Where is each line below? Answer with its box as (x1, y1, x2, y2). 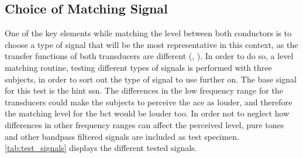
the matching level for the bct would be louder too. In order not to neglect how (5, 107, 290, 119)
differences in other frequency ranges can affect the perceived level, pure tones (5, 118, 284, 130)
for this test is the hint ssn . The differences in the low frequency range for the (5, 84, 283, 97)
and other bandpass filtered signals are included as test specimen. (5, 130, 239, 142)
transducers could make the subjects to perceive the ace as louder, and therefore (5, 95, 292, 108)
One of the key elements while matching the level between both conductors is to (5, 27, 292, 39)
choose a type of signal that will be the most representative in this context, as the (5, 38, 298, 50)
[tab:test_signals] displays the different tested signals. (5, 142, 197, 154)
